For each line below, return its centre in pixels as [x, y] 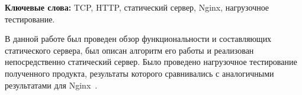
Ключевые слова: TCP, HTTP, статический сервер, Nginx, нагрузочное [137, 7]
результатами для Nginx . [51, 85]
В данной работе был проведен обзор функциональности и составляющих [138, 39]
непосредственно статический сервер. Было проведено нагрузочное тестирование [151, 62]
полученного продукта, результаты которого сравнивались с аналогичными [139, 73]
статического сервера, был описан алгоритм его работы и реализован [129, 50]
